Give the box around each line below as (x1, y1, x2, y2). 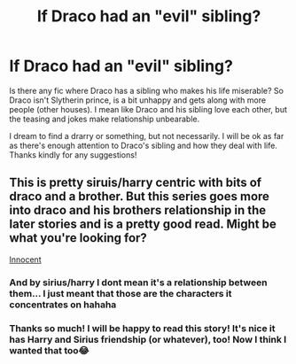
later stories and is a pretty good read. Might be (9, 217, 277, 232)
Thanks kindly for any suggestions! (9, 149, 137, 160)
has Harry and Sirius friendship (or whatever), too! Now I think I (9, 333, 287, 345)
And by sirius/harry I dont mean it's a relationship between (9, 276, 268, 289)
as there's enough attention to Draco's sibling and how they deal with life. (9, 140, 277, 151)
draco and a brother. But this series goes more (9, 189, 270, 205)
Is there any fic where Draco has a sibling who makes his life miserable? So (9, 85, 284, 96)
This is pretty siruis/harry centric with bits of (9, 175, 262, 190)
